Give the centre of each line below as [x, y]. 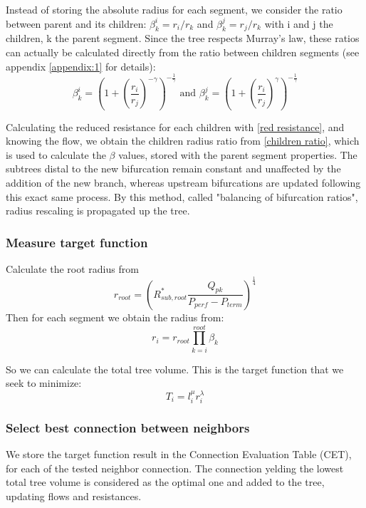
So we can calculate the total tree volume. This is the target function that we [175, 369]
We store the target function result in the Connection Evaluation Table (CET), [179, 454]
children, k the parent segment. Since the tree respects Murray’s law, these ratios [183, 38]
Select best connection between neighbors [128, 427]
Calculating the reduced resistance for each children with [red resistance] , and [175, 126]
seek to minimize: [44, 383]
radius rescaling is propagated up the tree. [98, 211]
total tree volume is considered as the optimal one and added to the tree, [165, 482]
